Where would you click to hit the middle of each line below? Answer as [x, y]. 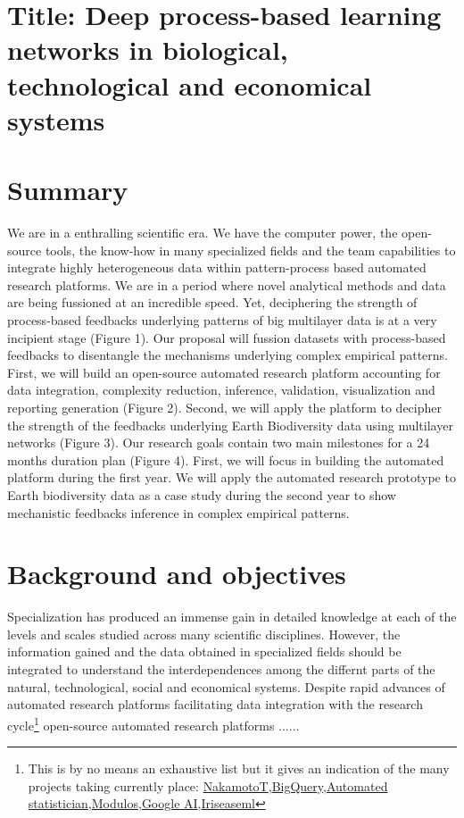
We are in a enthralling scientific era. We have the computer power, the [203, 233]
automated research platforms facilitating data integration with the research [215, 704]
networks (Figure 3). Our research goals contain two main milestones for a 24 [219, 442]
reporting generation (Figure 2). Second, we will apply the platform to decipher [224, 407]
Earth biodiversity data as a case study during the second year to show [202, 494]
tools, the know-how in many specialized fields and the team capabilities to [250, 250]
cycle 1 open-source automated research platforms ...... [153, 723]
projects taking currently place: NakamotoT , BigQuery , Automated [208, 785]
